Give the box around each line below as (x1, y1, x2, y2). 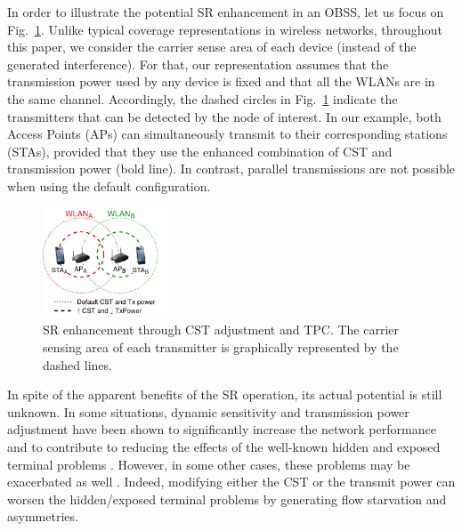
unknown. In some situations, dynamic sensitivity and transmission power (7, 402, 409, 421)
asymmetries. (7, 507, 78, 526)
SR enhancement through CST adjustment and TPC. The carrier (43, 320, 400, 339)
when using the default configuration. (7, 176, 211, 195)
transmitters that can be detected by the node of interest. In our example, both (7, 107, 442, 125)
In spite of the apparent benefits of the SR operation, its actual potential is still (7, 385, 442, 404)
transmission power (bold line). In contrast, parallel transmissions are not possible (7, 159, 456, 178)
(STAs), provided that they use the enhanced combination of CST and (7, 141, 393, 160)
